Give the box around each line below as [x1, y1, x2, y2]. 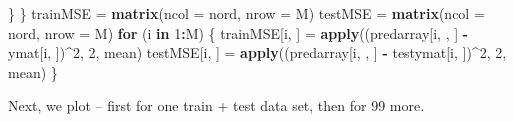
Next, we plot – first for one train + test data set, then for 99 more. [8, 95, 425, 116]
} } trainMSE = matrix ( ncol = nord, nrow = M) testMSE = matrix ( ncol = [8, 3, 485, 23]
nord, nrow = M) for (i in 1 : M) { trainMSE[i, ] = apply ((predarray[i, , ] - [8, 22, 469, 43]
